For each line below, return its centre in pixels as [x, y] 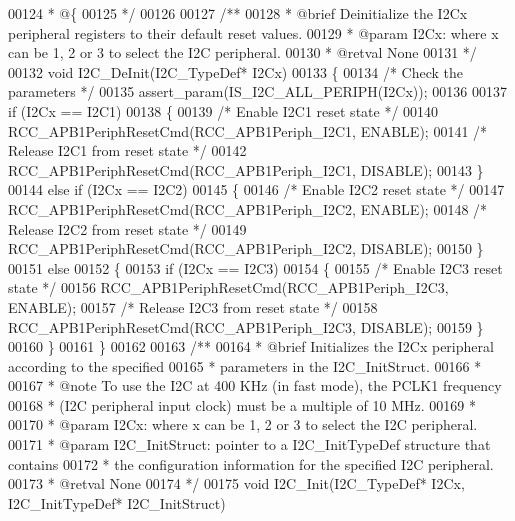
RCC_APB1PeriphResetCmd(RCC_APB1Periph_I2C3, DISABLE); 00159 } [246, 326]
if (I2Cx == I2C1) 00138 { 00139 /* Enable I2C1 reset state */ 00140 [223, 110]
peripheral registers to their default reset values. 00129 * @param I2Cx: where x [253, 32]
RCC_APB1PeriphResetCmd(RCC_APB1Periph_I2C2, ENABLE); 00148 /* [248, 208]
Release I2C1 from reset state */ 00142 [127, 150]
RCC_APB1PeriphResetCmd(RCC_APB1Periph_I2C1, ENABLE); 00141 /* [248, 130]
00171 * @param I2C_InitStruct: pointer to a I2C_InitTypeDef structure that [249, 444]
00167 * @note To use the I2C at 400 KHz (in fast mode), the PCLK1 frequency [255, 385]
